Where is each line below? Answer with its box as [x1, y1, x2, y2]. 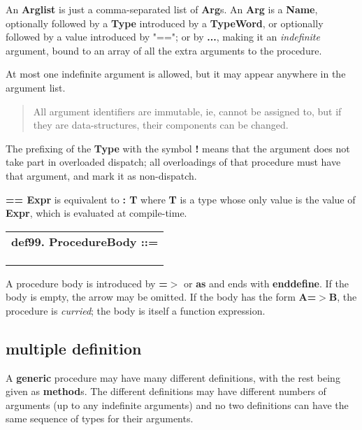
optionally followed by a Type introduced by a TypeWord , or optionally [6, 15, 324, 30]
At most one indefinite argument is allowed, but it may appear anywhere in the [6, 66, 346, 81]
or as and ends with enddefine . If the [184, 275, 349, 290]
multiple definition [6, 337, 142, 359]
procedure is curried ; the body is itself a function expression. [6, 303, 266, 317]
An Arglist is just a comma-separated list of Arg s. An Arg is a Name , [6, 2, 318, 16]
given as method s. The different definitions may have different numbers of [6, 384, 326, 399]
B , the [328, 289, 357, 304]
